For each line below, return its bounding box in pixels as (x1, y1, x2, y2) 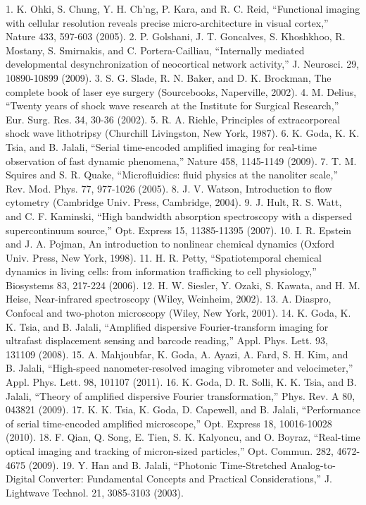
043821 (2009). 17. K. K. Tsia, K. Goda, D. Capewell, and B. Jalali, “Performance (6, 402, 360, 417)
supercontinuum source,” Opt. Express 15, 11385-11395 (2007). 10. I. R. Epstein (6, 222, 352, 237)
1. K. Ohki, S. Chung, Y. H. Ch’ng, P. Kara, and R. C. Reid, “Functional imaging (6, 1, 360, 16)
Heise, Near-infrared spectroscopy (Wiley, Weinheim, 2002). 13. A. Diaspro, (6, 291, 332, 306)
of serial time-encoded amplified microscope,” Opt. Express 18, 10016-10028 (6, 415, 332, 430)
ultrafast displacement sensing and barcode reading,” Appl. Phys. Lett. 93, (6, 333, 328, 348)
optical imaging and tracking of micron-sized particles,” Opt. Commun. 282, (6, 444, 334, 458)
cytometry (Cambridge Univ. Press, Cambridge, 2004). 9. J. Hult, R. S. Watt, (6, 195, 342, 209)
